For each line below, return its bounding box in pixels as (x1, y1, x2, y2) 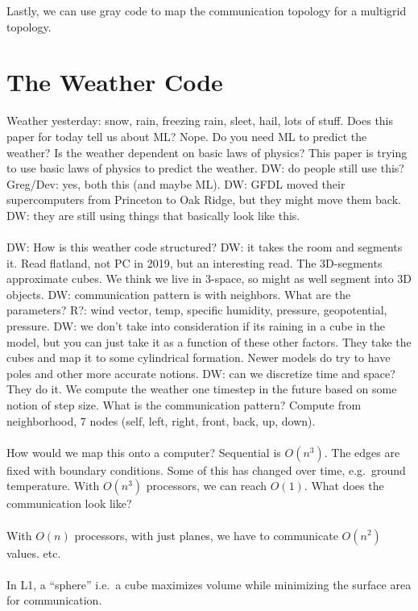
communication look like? (6, 495, 132, 512)
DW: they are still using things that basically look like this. (6, 206, 300, 223)
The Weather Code (6, 65, 223, 98)
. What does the (304, 477, 384, 494)
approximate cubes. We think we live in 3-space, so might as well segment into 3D (6, 270, 412, 287)
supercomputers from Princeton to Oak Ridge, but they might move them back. (6, 191, 401, 208)
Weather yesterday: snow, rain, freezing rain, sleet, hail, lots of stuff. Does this (6, 112, 394, 129)
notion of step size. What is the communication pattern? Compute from (6, 397, 362, 413)
